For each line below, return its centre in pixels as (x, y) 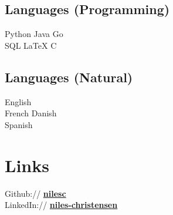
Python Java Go (34, 34)
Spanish (19, 124)
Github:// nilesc (35, 193)
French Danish (31, 113)
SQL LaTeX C (31, 45)
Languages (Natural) (69, 77)
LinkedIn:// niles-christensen (61, 205)
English (18, 101)
